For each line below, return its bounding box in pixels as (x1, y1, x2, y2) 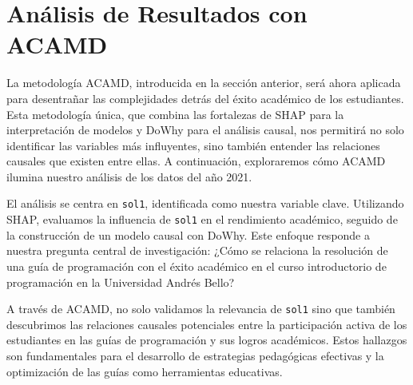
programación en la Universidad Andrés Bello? (6, 273, 235, 290)
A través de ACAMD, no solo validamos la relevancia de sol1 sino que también (6, 300, 395, 317)
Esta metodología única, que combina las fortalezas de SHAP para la (6, 105, 344, 122)
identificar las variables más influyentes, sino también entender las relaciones (6, 137, 380, 153)
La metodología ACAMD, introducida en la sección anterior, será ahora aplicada (6, 74, 401, 91)
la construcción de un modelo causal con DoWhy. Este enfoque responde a (6, 226, 370, 243)
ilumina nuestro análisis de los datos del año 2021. (6, 168, 252, 185)
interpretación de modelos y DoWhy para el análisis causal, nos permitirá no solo (6, 121, 404, 138)
